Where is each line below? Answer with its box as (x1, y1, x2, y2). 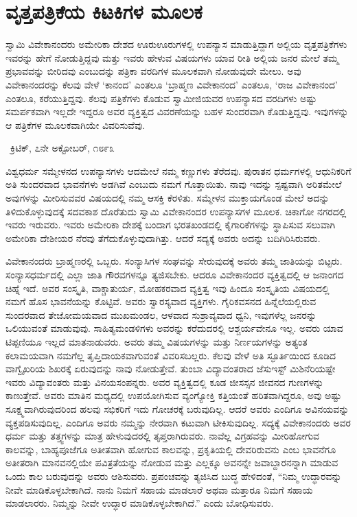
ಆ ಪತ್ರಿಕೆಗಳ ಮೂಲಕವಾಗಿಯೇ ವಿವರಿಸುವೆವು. (5, 117, 146, 132)
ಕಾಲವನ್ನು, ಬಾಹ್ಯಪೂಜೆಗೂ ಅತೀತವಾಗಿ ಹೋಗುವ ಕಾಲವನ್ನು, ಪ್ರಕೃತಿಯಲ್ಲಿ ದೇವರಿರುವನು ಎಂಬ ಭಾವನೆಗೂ (5, 442, 336, 456)
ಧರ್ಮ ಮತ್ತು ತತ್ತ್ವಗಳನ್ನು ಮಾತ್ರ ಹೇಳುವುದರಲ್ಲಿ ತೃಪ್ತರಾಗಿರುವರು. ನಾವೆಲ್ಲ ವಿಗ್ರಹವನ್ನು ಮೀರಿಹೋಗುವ (5, 429, 320, 443)
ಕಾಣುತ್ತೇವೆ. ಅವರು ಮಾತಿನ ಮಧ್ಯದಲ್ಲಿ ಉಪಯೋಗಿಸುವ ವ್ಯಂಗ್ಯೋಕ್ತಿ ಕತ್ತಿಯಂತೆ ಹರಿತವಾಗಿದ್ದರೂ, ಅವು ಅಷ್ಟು (5, 388, 342, 402)
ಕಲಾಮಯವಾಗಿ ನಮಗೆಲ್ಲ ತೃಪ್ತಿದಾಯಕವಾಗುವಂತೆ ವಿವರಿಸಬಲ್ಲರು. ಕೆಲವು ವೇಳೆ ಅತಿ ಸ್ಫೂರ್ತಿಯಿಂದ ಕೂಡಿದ (5, 348, 336, 362)
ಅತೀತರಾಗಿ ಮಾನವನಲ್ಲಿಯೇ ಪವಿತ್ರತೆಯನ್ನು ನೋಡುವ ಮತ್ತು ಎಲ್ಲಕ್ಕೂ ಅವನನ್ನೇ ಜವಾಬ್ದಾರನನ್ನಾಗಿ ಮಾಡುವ (5, 455, 338, 470)
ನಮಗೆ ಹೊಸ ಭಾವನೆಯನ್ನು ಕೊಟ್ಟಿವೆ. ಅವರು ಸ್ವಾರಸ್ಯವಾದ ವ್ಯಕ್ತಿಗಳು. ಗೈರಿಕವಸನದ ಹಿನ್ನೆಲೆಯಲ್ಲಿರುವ (5, 294, 316, 309)
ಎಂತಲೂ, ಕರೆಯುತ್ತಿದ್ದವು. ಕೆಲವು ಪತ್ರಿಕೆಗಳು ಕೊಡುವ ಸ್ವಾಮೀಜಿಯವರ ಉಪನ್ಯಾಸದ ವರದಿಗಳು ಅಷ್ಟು (5, 91, 317, 105)
